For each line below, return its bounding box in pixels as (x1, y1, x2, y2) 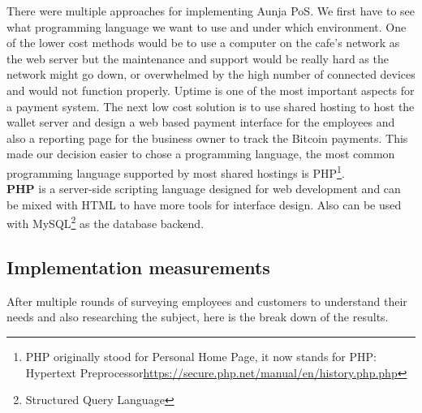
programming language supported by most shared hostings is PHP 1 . (6, 161, 345, 181)
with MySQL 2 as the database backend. (6, 213, 205, 232)
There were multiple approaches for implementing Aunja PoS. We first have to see (6, 2, 416, 19)
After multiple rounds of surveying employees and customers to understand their (6, 292, 407, 309)
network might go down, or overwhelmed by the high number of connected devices (6, 66, 416, 83)
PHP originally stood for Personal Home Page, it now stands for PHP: (25, 348, 377, 365)
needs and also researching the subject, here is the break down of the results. (6, 308, 389, 325)
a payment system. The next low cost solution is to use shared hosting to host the (6, 97, 415, 114)
